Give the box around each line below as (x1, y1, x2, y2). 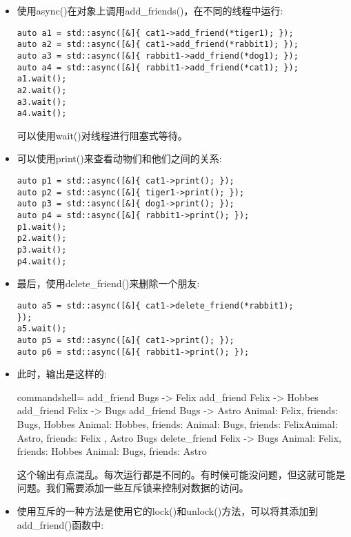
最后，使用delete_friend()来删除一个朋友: (17, 276, 200, 291)
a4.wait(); (17, 108, 67, 119)
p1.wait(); (17, 222, 67, 232)
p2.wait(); (17, 233, 67, 244)
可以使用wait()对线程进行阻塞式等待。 (17, 128, 188, 142)
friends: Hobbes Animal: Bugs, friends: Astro (17, 444, 207, 458)
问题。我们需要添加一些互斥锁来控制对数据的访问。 (17, 480, 249, 495)
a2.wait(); (17, 85, 67, 95)
